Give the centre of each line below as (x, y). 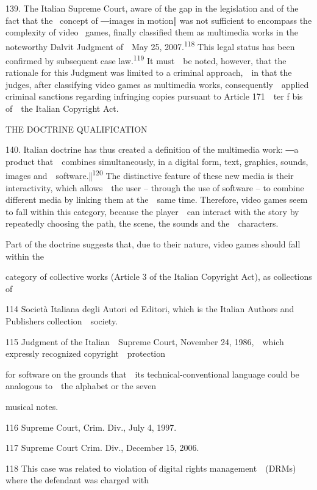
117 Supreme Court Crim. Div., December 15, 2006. (102, 448)
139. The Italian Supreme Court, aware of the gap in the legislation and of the (152, 8)
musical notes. (32, 406)
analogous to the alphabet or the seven (81, 386)
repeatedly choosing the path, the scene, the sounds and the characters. (142, 223)
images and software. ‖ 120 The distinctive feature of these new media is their (150, 175)
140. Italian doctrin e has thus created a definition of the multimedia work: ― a (152, 149)
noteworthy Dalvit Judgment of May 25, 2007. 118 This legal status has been (150, 45)
